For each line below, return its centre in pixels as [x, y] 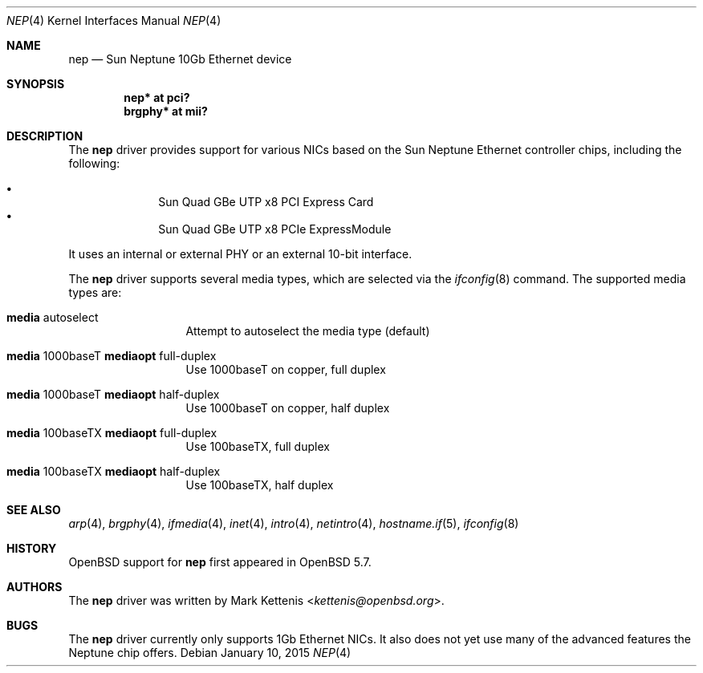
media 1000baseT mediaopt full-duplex [112, 356]
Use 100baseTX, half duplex [260, 485]
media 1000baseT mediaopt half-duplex [113, 394]
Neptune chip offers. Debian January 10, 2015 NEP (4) [210, 653]
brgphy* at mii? [166, 111]
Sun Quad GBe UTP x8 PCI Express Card [266, 202]
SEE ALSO [34, 510]
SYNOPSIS [36, 84]
